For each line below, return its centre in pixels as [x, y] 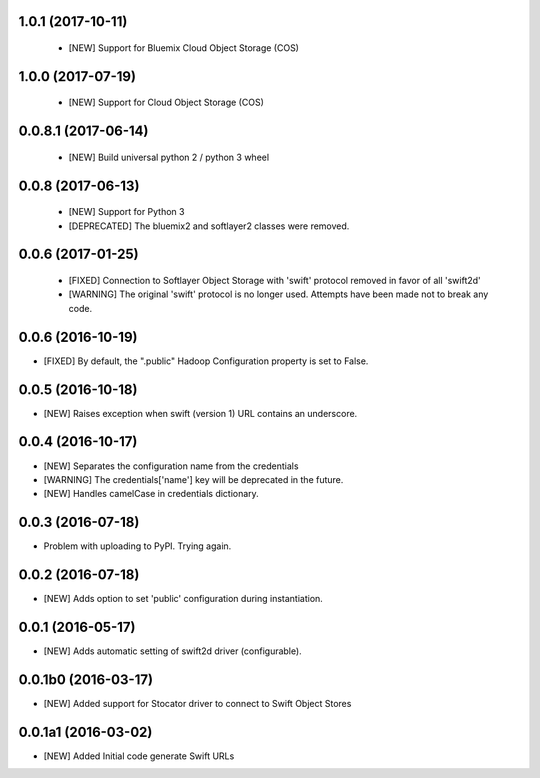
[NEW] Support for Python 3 [126, 212]
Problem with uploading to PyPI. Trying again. [137, 546]
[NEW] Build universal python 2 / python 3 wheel [169, 157]
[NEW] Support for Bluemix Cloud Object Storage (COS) [184, 48]
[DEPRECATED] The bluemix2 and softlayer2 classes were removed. [209, 226]
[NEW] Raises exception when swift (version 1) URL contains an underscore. [200, 413]
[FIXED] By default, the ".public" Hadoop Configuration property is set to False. [206, 361]
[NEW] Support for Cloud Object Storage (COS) [166, 102]
